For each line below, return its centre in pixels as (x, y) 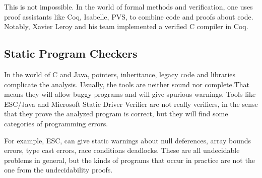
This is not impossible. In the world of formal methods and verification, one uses (128, 7)
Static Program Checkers (71, 53)
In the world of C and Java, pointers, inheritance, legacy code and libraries (120, 74)
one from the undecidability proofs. (58, 170)
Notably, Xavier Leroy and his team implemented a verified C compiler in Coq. (126, 26)
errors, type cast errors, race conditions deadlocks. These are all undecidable (122, 150)
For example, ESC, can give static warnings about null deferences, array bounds (128, 140)
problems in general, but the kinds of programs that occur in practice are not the (129, 160)
